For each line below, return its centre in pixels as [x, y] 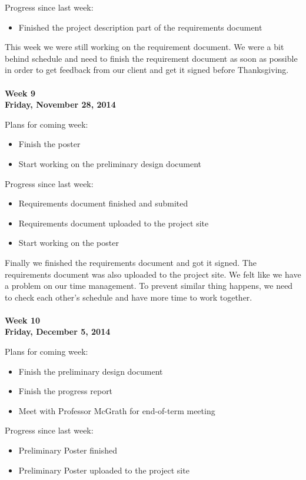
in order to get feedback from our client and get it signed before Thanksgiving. [147, 70]
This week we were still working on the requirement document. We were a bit [144, 47]
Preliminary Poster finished [68, 450]
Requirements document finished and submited [103, 203]
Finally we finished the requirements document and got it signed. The [131, 262]
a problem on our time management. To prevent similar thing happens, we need [149, 286]
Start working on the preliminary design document [110, 163]
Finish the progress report [66, 391]
